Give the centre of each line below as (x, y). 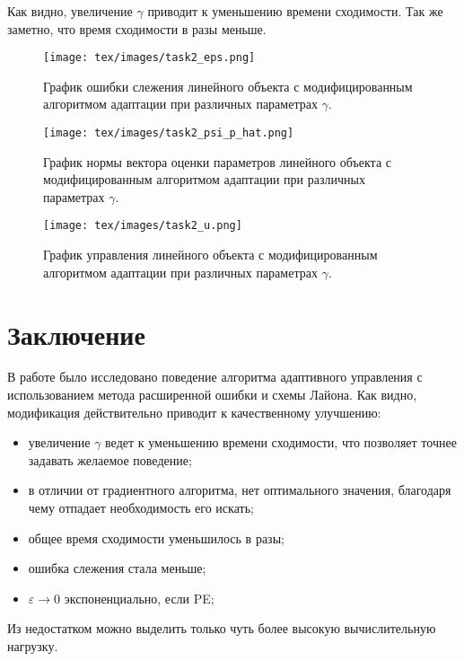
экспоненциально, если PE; (139, 598)
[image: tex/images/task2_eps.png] (149, 58)
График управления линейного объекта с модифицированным (210, 255)
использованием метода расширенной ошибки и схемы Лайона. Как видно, (212, 395)
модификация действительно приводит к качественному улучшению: (194, 412)
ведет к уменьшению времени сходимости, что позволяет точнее (281, 442)
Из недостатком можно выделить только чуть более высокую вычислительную (222, 628)
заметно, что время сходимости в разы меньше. (137, 28)
